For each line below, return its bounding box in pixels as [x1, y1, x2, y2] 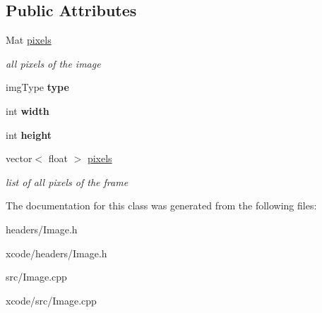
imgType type [6, 80, 69, 94]
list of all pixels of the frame [6, 174, 129, 189]
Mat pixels [6, 32, 52, 47]
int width [6, 103, 49, 118]
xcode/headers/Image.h [6, 245, 107, 260]
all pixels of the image [6, 56, 101, 70]
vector [6, 151, 32, 166]
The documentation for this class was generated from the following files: [6, 198, 317, 213]
